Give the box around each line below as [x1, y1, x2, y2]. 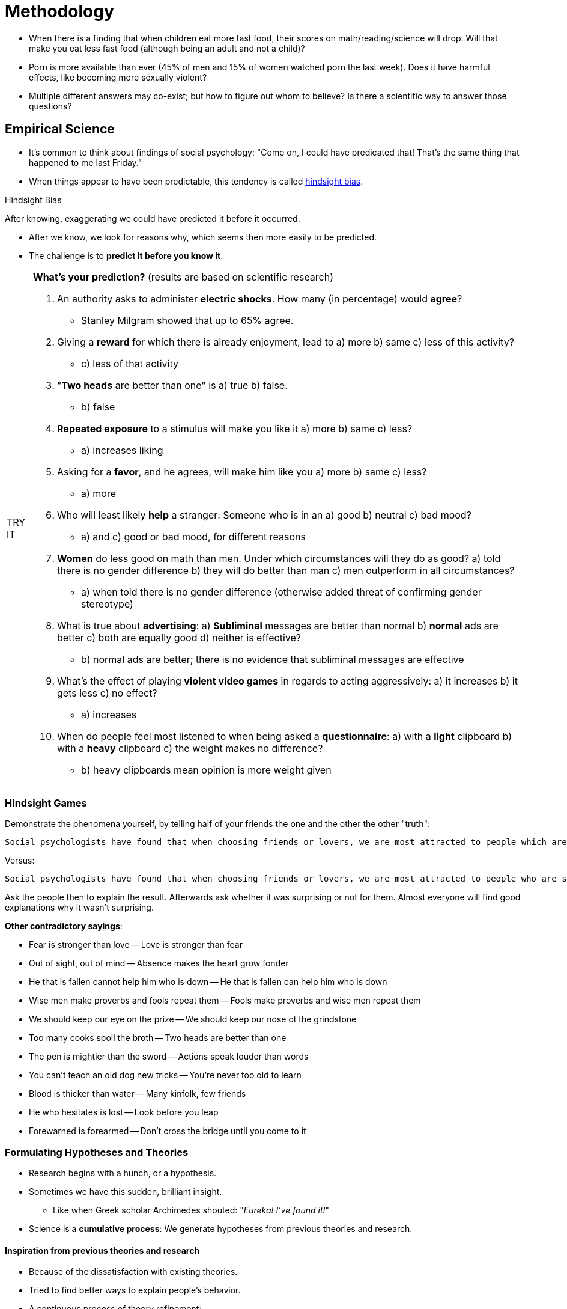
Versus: [5, 855, 35, 866]
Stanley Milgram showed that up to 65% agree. [81, 314, 294, 326]
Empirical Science [5, 121, 115, 137]
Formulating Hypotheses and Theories [5, 1146, 189, 1158]
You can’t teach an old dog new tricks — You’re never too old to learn [29, 1070, 302, 1081]
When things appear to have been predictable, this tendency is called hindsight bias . [29, 175, 363, 186]
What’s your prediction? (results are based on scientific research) [33, 270, 334, 283]
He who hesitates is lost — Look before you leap [29, 1107, 219, 1118]
